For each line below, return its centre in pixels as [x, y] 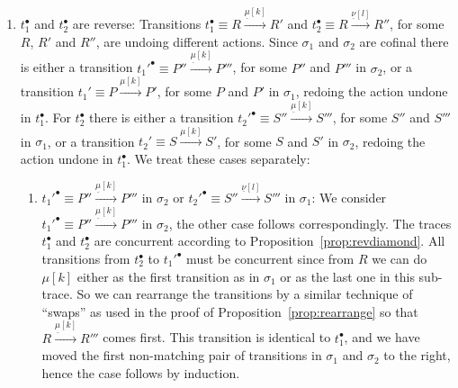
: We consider [349, 197]
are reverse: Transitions [137, 24]
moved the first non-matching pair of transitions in [182, 355]
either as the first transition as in [168, 276]
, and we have [382, 337]
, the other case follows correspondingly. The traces [310, 223]
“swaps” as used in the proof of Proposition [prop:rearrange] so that [230, 311]
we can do [400, 259]
